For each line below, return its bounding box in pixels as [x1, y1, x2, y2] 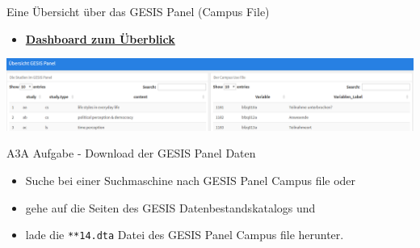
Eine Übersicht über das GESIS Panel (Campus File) [6, 3, 270, 19]
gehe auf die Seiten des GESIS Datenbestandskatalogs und [25, 199, 316, 216]
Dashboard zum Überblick [25, 30, 175, 47]
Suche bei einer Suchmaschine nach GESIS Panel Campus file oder [25, 171, 356, 188]
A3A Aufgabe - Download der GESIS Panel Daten [6, 145, 256, 162]
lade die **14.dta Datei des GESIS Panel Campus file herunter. [25, 226, 344, 243]
